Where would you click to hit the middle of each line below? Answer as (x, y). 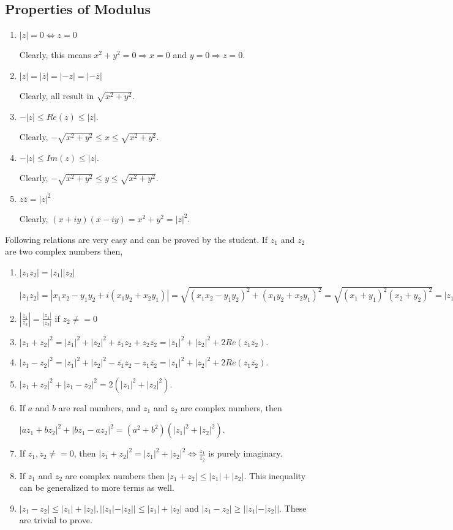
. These (293, 508)
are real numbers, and (99, 407)
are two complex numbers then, (64, 251)
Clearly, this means (55, 55)
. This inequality (275, 475)
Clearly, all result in (57, 95)
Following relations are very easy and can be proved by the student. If (137, 239)
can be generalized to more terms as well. (97, 487)
